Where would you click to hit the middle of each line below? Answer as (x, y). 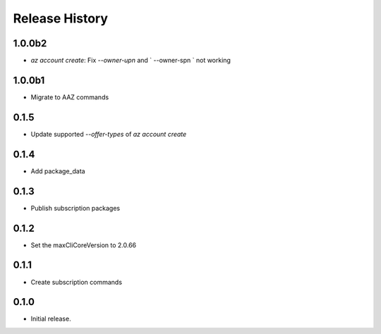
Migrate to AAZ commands (70, 97)
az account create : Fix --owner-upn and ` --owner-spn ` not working (131, 61)
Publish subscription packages (75, 208)
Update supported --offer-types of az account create (109, 134)
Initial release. (51, 319)
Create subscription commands (77, 282)
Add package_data (58, 171)
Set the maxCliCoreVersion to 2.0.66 (84, 245)
